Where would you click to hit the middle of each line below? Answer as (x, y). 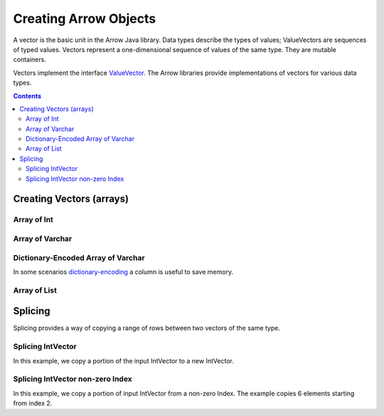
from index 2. (33, 403)
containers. (30, 60)
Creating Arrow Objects (85, 19)
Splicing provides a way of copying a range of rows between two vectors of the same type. (147, 328)
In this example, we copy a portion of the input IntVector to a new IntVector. (124, 360)
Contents (27, 95)
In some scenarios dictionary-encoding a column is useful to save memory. (123, 271)
